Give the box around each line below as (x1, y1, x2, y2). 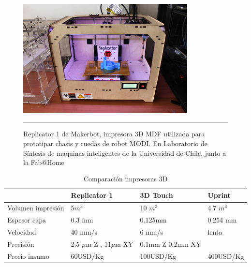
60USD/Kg (71, 251, 104, 261)
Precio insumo (7, 251, 49, 261)
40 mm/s (71, 226, 98, 237)
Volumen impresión (7, 203, 64, 213)
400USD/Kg (207, 251, 244, 261)
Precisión (7, 238, 34, 249)
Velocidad (7, 226, 36, 237)
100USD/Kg (140, 251, 177, 261)
